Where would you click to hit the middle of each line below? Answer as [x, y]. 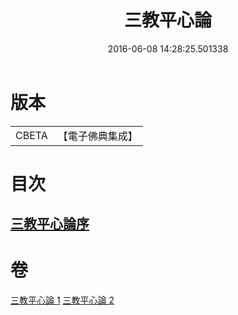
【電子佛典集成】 [97, 136]
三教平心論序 [50, 224]
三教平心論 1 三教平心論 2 [62, 300]
